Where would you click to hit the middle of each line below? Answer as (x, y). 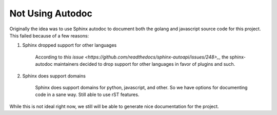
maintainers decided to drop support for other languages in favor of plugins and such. (144, 64)
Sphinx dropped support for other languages (70, 45)
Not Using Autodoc (51, 13)
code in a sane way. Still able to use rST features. (87, 94)
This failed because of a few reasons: (49, 35)
